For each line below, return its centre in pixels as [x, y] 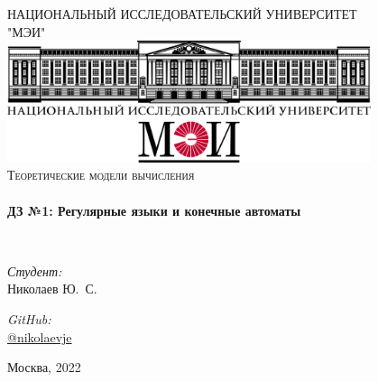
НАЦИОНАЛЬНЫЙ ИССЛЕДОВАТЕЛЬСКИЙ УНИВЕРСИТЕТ [182, 14]
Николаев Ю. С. [52, 289]
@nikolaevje [40, 336]
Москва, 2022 [44, 367]
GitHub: [29, 319]
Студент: [35, 270]
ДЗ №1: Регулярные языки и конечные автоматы [154, 210]
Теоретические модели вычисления [101, 175]
